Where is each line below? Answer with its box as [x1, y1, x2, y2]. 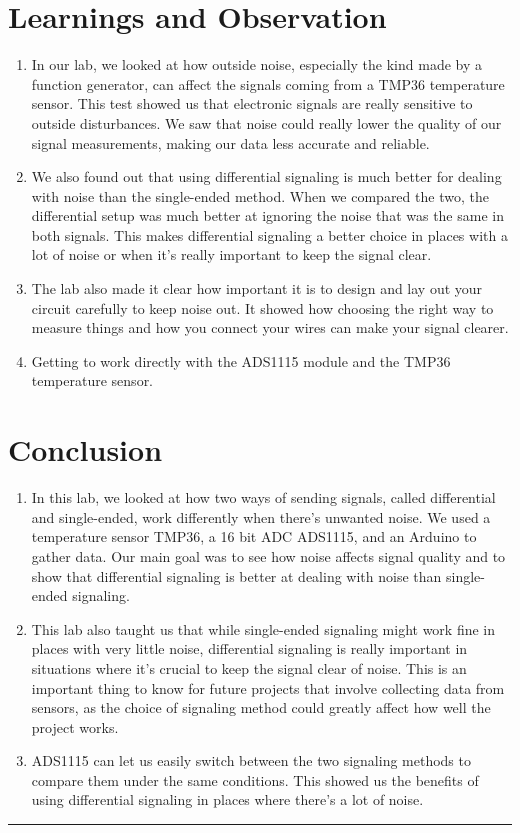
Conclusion [8, 429, 163, 470]
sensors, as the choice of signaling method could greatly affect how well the [31, 697, 491, 718]
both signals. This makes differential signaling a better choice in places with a [31, 224, 508, 245]
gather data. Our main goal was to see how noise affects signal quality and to [31, 545, 506, 566]
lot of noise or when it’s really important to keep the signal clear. [31, 244, 432, 265]
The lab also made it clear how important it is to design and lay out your [31, 278, 483, 299]
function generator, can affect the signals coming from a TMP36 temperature [31, 73, 505, 94]
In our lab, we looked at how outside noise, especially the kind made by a [31, 54, 482, 75]
